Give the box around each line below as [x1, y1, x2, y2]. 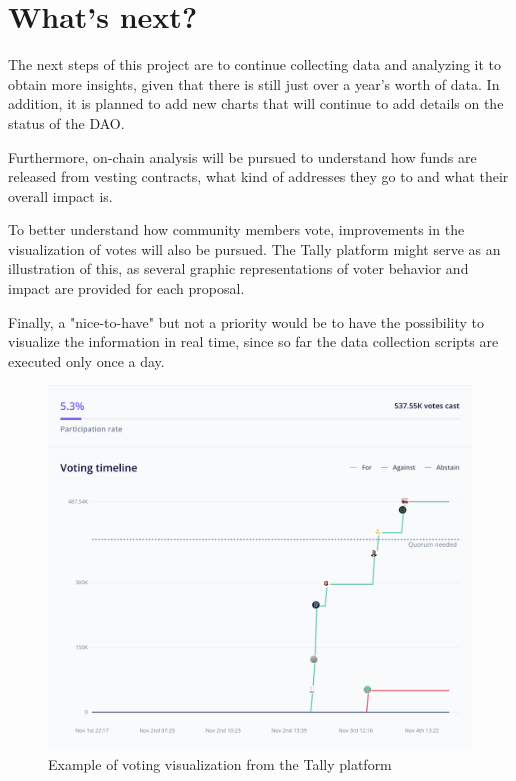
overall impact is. [8, 185, 113, 206]
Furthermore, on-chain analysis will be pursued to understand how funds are [8, 146, 477, 167]
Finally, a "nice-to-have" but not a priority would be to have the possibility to [8, 311, 485, 332]
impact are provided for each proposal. [8, 278, 245, 299]
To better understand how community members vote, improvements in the [8, 219, 465, 240]
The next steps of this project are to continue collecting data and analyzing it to [8, 54, 502, 75]
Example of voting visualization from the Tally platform [48, 754, 392, 775]
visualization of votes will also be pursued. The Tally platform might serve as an [8, 238, 501, 259]
